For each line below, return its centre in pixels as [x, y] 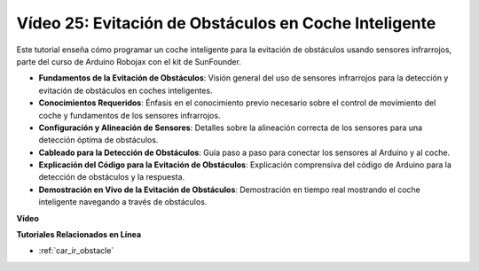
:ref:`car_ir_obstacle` [76, 251]
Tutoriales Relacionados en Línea [79, 235]
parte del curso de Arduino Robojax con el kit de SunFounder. [129, 61]
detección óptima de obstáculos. [98, 140]
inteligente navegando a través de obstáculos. [123, 202]
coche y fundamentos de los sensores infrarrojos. [130, 115]
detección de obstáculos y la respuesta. [112, 177]
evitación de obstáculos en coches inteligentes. [126, 90]
